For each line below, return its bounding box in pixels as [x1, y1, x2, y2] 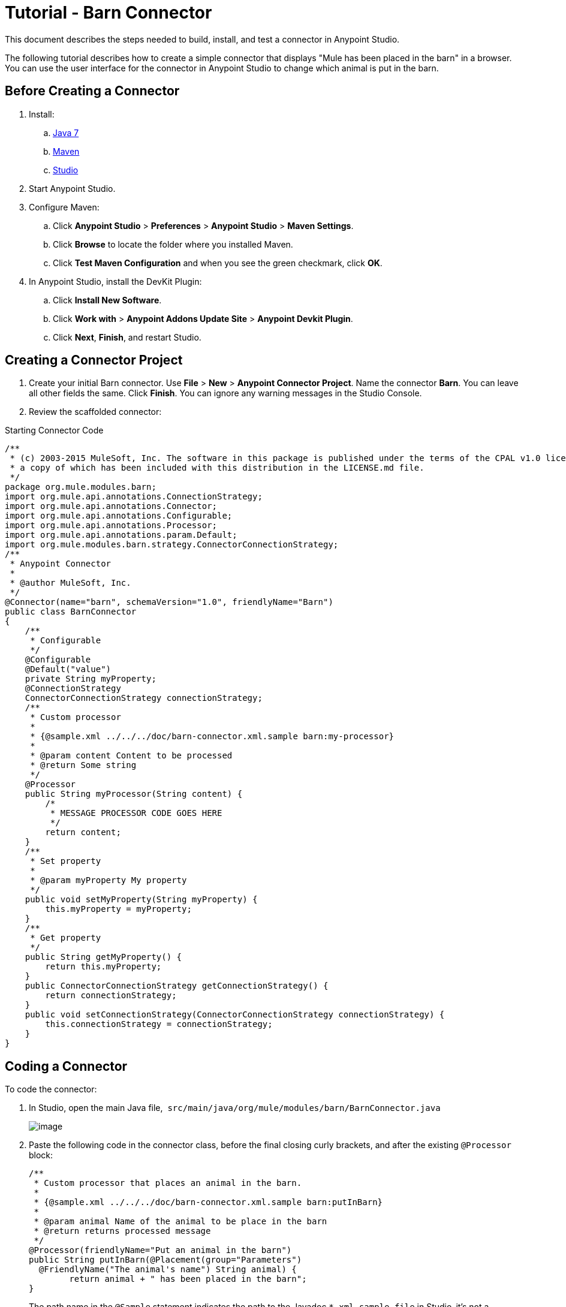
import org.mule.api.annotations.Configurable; [5, 511, 233, 521]
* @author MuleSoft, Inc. [10, 578, 131, 588]
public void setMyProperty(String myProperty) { [25, 895, 258, 905]
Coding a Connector [5, 1058, 128, 1074]
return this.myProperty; [45, 962, 162, 972]
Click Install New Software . [53, 294, 162, 305]
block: [29, 1150, 53, 1161]
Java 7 [53, 127, 79, 138]
